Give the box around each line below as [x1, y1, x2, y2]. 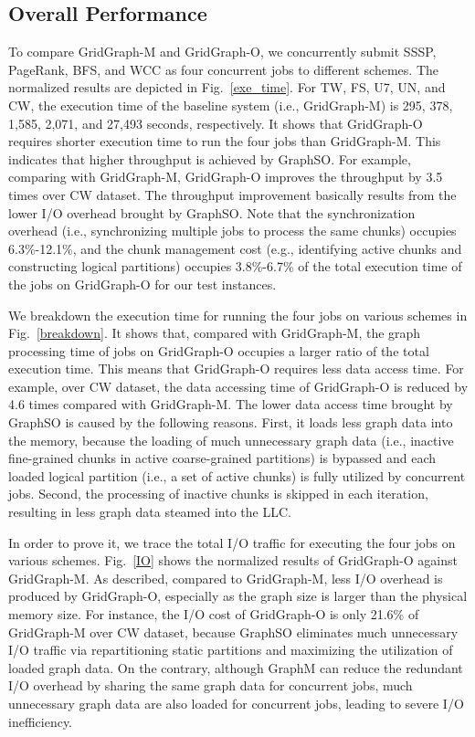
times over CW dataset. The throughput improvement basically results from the [8, 184, 457, 204]
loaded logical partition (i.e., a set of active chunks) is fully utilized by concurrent [8, 466, 466, 485]
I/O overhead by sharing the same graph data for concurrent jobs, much [8, 676, 413, 695]
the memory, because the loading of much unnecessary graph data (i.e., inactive [8, 430, 454, 449]
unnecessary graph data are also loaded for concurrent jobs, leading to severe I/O [8, 693, 464, 712]
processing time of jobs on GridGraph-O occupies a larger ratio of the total [8, 341, 429, 360]
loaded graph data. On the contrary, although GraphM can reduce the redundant [8, 658, 463, 677]
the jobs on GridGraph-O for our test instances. [8, 274, 277, 293]
